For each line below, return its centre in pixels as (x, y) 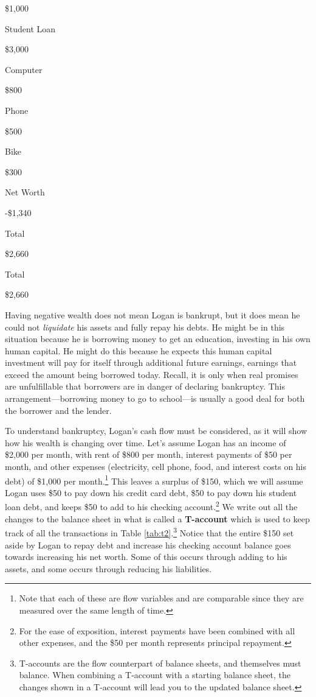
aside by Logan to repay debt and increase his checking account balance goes (148, 545)
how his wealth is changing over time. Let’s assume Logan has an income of (146, 442)
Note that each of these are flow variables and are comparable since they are (161, 598)
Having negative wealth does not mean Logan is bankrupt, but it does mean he (153, 314)
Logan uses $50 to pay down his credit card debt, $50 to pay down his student (151, 492)
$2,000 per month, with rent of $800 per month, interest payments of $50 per (149, 454)
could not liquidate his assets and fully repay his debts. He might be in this (145, 327)
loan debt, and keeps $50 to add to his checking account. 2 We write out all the (151, 506)
